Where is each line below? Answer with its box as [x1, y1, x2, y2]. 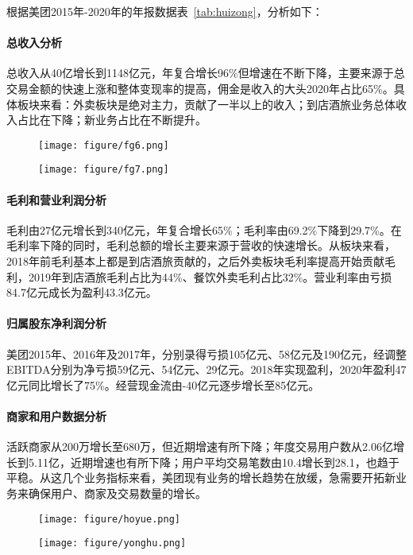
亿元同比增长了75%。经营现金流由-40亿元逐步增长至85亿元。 [6, 376, 320, 393]
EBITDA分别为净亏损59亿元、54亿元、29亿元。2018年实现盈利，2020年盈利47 [6, 361, 407, 378]
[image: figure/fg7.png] [38, 164, 169, 176]
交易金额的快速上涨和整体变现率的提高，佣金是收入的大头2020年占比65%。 [6, 80, 394, 96]
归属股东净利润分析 [6, 315, 106, 332]
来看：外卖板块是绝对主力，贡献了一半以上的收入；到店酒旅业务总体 [39, 95, 396, 112]
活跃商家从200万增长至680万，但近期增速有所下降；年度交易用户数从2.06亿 [6, 438, 393, 455]
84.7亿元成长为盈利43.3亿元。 [6, 284, 157, 301]
